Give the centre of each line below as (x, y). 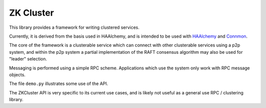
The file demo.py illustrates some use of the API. (59, 84)
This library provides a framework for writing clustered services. (74, 27)
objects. (17, 75)
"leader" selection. (28, 59)
